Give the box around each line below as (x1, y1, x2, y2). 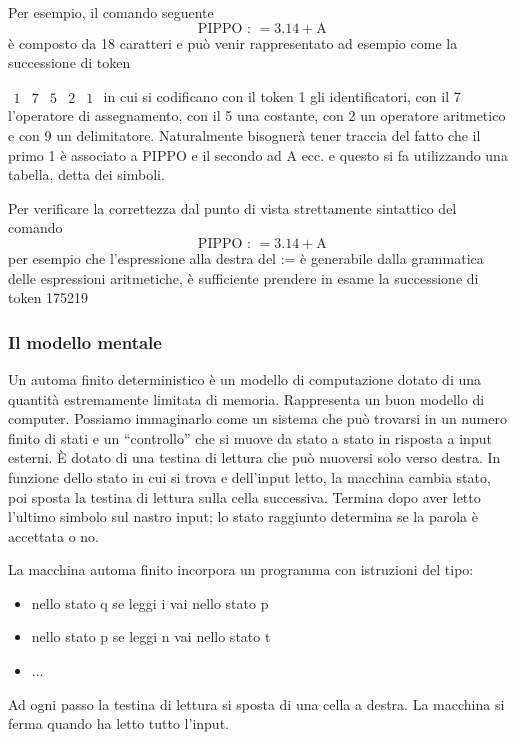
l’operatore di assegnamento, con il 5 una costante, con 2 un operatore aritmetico (8, 105, 506, 126)
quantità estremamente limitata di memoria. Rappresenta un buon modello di (8, 388, 485, 409)
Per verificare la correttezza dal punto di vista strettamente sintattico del (8, 197, 457, 218)
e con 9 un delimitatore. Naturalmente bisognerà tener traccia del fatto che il (8, 124, 481, 145)
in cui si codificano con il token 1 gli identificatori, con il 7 (103, 85, 461, 106)
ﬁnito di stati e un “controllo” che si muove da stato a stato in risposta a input (8, 427, 492, 448)
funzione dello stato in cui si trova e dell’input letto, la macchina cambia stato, (8, 466, 491, 487)
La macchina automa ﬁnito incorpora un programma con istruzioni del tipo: (8, 559, 474, 580)
